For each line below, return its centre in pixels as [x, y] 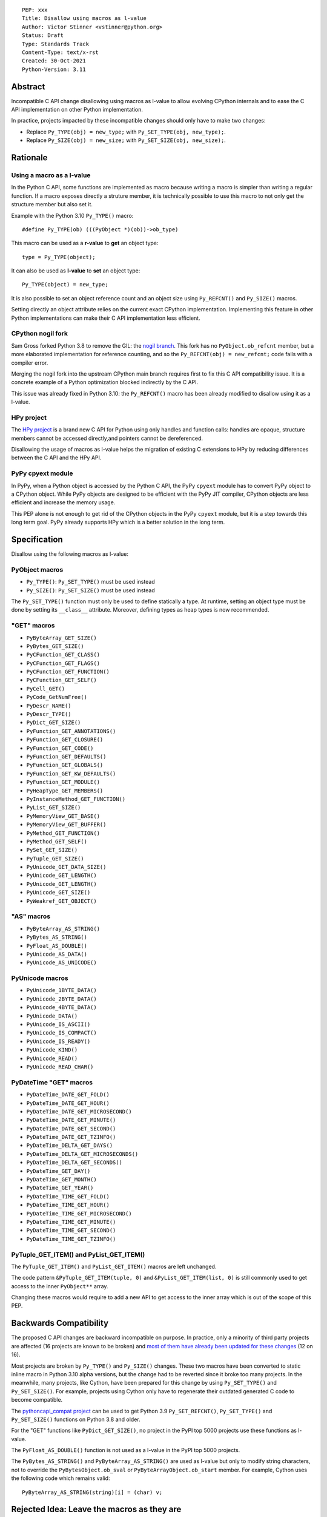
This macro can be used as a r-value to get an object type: [85, 243]
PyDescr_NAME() [49, 706]
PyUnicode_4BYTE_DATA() [61, 1008]
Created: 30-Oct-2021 [54, 61]
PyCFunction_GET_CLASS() [63, 655]
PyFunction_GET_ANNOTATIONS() [71, 731]
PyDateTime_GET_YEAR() [60, 1188]
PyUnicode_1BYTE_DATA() [61, 990]
